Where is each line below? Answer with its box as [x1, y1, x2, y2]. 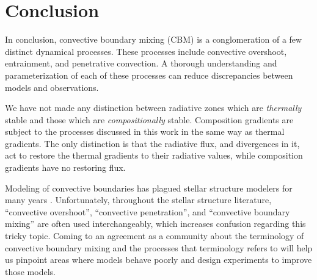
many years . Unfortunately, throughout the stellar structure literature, [5, 193, 272, 206]
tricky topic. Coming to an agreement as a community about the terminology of [5, 229, 304, 242]
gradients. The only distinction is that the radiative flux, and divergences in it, [5, 137, 300, 149]
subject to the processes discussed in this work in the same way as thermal [5, 125, 285, 138]
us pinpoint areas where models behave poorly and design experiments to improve [5, 253, 312, 266]
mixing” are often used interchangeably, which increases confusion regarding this [5, 217, 306, 230]
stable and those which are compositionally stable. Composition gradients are [5, 113, 294, 126]
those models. [5, 265, 56, 278]
